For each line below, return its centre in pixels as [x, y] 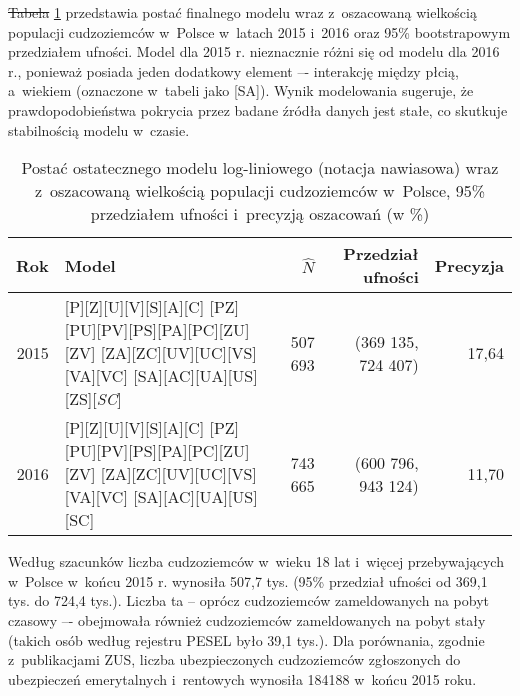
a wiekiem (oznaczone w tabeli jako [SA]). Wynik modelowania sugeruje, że [241, 90]
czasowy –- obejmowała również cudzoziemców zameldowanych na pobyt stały [247, 619]
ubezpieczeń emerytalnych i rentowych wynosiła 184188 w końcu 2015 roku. [242, 678]
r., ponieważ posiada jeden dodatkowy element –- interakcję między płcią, [233, 70]
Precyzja [469, 265]
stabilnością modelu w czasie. [99, 129]
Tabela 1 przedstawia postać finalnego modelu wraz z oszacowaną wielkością [242, 12]
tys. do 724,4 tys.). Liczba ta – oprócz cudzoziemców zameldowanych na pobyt [248, 600]
